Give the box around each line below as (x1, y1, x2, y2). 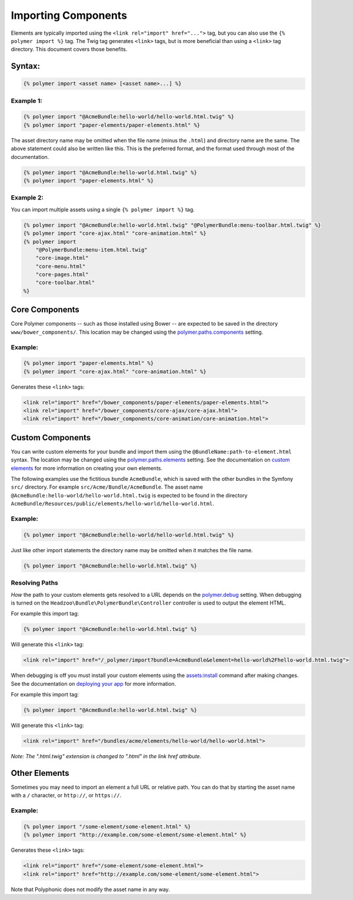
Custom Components (11, 433, 91, 443)
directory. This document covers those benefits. (11, 46, 128, 53)
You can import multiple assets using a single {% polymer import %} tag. (11, 206, 195, 213)
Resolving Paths (11, 579, 58, 587)
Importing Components (11, 9, 128, 22)
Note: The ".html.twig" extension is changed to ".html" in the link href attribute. (11, 752, 202, 759)
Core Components (11, 305, 79, 315)
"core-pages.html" (35, 271, 89, 278)
